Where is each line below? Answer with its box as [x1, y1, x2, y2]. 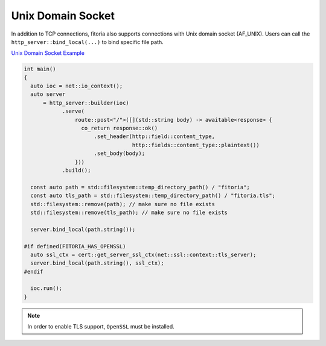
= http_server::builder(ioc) [43, 99, 129, 106]
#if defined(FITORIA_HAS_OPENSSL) [24, 243, 126, 250]
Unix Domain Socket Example [11, 49, 85, 57]
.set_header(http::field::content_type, [94, 133, 216, 140]
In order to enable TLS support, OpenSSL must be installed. [27, 323, 174, 330]
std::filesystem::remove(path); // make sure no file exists [30, 201, 216, 207]
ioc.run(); [30, 285, 63, 292]
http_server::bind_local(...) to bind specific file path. [11, 38, 164, 45]
